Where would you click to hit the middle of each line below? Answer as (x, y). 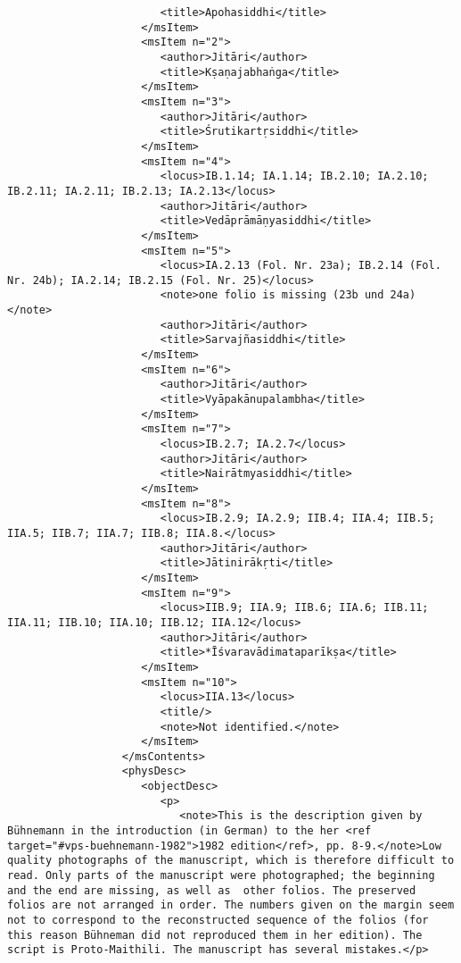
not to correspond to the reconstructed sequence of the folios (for (218, 921)
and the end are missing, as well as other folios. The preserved (212, 890)
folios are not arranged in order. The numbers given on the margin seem (231, 905)
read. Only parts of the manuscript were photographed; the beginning (221, 876)
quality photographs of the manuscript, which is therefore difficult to (231, 861)
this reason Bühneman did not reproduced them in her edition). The (215, 935)
